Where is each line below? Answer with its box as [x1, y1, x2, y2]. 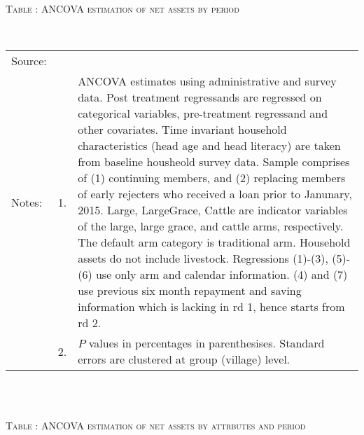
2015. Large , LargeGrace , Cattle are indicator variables [78, 202, 348, 219]
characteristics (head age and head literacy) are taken [78, 137, 341, 154]
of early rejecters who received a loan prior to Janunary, [78, 186, 352, 202]
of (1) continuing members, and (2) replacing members [78, 170, 346, 186]
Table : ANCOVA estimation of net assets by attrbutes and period [6, 418, 306, 433]
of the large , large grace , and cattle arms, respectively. [78, 218, 344, 235]
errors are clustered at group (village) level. [78, 351, 290, 368]
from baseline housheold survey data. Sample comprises [78, 153, 350, 170]
